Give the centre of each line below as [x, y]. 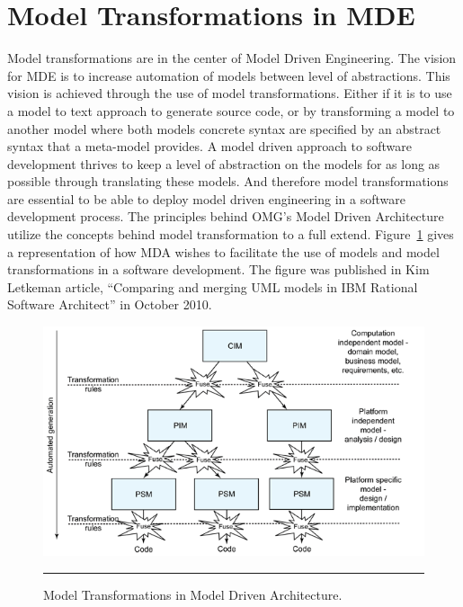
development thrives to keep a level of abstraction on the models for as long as [224, 163]
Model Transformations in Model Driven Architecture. [193, 594]
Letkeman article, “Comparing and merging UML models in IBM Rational [213, 286]
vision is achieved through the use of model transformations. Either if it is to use [230, 93]
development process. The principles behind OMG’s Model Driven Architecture [226, 216]
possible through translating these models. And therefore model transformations [228, 181]
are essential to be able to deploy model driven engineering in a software [206, 198]
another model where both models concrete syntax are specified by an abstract [224, 128]
